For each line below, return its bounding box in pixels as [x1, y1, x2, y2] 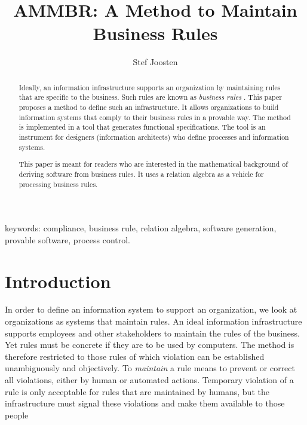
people [5, 408, 29, 421]
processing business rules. [19, 179, 98, 189]
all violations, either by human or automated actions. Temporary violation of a [5, 374, 294, 386]
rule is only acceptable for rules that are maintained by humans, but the [5, 385, 269, 398]
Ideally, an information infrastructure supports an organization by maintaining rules [19, 82, 281, 92]
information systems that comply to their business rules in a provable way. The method [19, 112, 291, 122]
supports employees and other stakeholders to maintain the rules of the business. [5, 326, 300, 339]
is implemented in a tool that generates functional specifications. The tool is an [19, 122, 266, 132]
